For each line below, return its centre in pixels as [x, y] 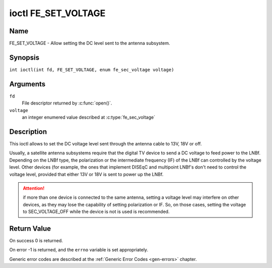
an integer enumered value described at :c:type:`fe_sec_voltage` [89, 117]
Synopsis [24, 57]
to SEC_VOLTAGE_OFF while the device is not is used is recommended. [96, 211]
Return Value [30, 228]
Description [28, 131]
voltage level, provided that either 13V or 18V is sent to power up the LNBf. [86, 174]
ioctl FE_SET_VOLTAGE [57, 13]
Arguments [27, 84]
